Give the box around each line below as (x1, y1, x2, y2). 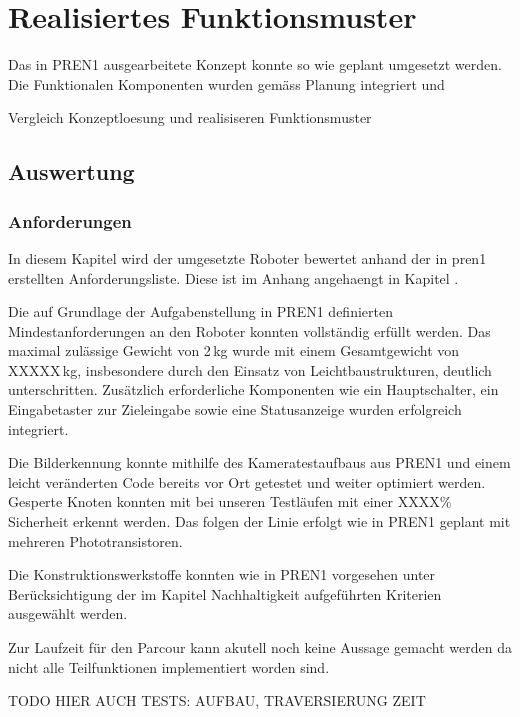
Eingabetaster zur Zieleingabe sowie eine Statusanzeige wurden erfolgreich (8, 399, 462, 420)
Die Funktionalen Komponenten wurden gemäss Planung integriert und (8, 73, 445, 94)
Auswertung (8, 156, 135, 187)
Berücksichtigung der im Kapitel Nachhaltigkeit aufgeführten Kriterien (8, 583, 442, 604)
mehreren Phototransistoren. (8, 530, 183, 551)
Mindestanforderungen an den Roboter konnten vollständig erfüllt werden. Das (8, 320, 491, 341)
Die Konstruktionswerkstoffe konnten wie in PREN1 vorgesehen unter (8, 564, 436, 585)
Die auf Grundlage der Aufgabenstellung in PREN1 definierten (8, 301, 393, 322)
